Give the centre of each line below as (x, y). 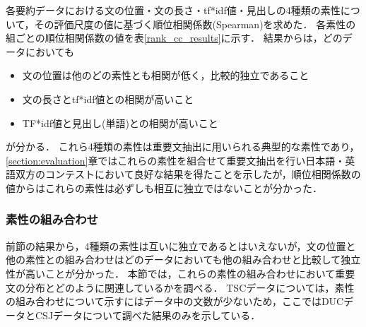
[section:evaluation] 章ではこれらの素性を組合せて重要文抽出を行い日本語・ (176, 160)
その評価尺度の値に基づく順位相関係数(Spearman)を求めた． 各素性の (195, 24)
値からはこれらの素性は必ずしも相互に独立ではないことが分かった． (164, 188)
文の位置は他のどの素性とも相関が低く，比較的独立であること (166, 75)
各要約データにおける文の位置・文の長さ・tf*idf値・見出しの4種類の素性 (173, 10)
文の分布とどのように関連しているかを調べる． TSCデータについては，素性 (180, 287)
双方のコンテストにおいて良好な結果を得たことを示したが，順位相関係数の (188, 174)
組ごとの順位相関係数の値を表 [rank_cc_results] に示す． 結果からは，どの (174, 38)
